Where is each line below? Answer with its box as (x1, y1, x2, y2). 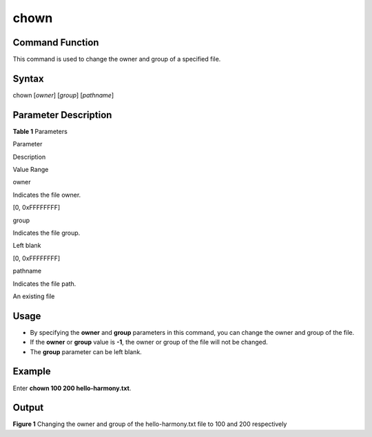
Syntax (12, 72, 44, 84)
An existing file (12, 292, 55, 300)
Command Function (12, 37, 99, 48)
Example (12, 366, 51, 378)
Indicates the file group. (12, 229, 81, 237)
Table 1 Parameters (12, 127, 68, 135)
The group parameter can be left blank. (30, 347, 143, 356)
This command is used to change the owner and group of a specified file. (12, 55, 221, 64)
